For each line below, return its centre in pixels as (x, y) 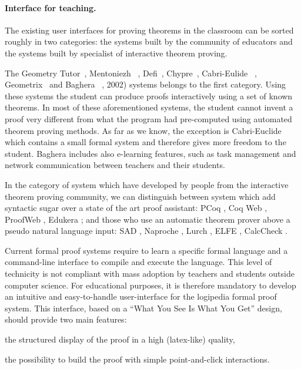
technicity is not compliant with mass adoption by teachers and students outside (150, 274)
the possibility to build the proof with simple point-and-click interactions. (137, 359)
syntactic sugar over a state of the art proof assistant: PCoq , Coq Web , (136, 208)
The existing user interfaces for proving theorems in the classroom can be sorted (149, 30)
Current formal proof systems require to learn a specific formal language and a (146, 250)
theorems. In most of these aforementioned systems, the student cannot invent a (149, 107)
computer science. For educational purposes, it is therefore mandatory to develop (150, 285)
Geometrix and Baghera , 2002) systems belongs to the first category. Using (146, 84)
